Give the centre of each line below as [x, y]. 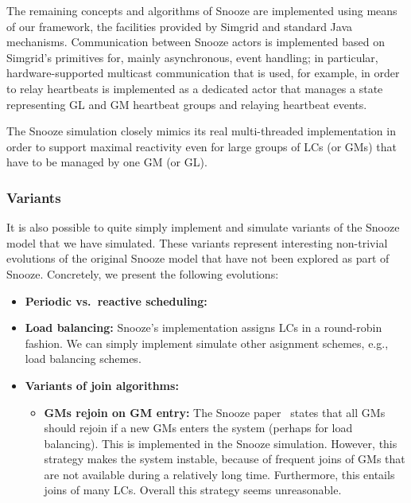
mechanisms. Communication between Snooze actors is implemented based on [196, 42]
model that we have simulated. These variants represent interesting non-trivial [197, 242]
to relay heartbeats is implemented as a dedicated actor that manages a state [195, 88]
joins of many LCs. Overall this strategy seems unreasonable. [193, 490]
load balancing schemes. [83, 359]
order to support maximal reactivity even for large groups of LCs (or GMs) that [202, 146]
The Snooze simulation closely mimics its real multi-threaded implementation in [201, 131]
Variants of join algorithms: [102, 385]
